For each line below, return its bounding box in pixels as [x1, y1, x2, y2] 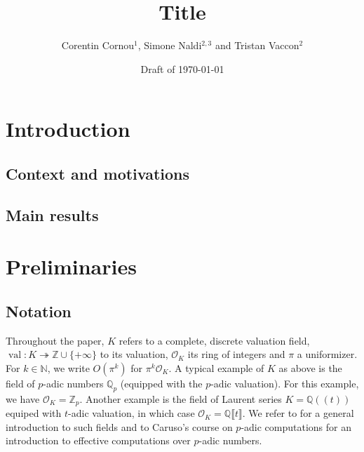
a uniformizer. [297, 347, 358, 361]
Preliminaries [6, 252, 137, 281]
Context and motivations [6, 162, 190, 184]
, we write [47, 360, 90, 375]
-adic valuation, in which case [68, 406, 195, 420]
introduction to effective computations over [6, 433, 191, 448]
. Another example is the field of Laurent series [79, 391, 282, 406]
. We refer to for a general [242, 406, 354, 420]
